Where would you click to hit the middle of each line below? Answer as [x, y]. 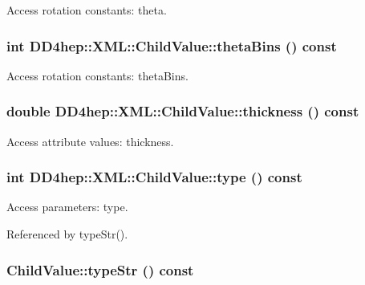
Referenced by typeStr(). [67, 234]
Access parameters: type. [67, 207]
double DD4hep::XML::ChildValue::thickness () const [183, 111]
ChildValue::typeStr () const [100, 269]
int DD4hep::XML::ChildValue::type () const [154, 177]
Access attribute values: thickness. [90, 141]
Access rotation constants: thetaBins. [97, 75]
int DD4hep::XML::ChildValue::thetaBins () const [172, 45]
